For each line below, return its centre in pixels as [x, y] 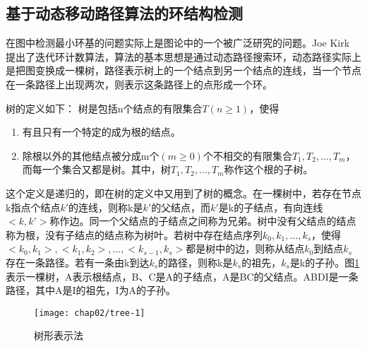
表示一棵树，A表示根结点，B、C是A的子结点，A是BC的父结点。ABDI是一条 [182, 276]
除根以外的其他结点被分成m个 [91, 155]
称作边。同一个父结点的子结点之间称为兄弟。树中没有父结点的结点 [203, 221]
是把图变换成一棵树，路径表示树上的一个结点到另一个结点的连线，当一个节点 [183, 70]
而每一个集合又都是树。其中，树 [96, 169]
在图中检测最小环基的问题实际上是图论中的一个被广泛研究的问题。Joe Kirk [178, 43]
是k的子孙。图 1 [325, 262]
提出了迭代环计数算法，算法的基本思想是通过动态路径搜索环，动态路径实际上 [183, 56]
